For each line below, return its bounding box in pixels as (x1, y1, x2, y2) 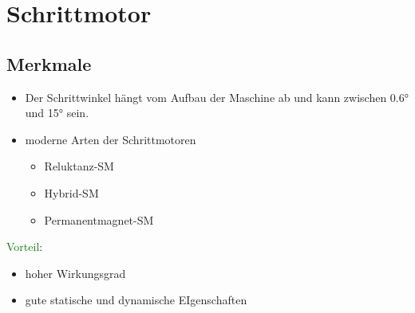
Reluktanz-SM (44, 158, 114, 174)
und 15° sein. (25, 104, 89, 121)
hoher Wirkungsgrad (25, 264, 126, 281)
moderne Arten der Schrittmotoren (25, 131, 196, 147)
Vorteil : (6, 238, 43, 255)
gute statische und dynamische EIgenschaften (25, 291, 247, 308)
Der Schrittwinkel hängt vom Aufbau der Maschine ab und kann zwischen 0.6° (25, 88, 409, 105)
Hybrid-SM (44, 184, 99, 201)
